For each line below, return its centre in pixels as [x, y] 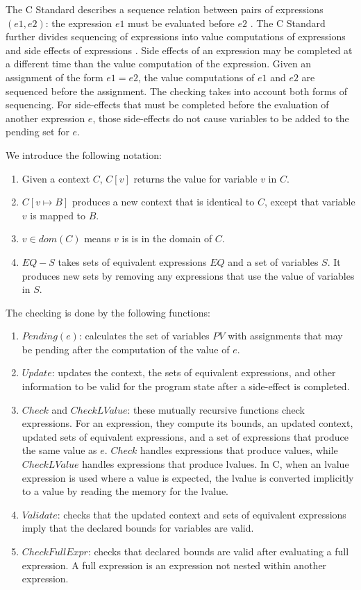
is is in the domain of [167, 238]
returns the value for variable [195, 178]
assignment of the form [54, 77]
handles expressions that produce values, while [239, 450]
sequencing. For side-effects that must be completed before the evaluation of [167, 104]
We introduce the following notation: [84, 154]
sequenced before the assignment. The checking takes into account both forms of [176, 91]
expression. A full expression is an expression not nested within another [174, 565]
